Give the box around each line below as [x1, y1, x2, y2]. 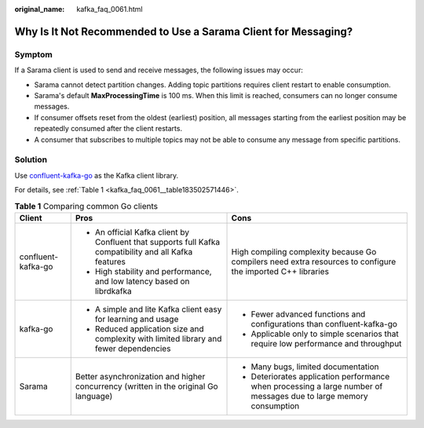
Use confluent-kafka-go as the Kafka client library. [14, 170, 179, 180]
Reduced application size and [94, 323, 204, 334]
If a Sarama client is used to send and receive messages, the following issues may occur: [14, 65, 304, 75]
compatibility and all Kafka [94, 246, 193, 257]
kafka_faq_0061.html [76, 5, 143, 13]
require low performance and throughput [250, 338, 402, 349]
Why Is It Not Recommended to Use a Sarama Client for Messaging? [14, 24, 353, 38]
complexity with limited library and [94, 333, 222, 344]
